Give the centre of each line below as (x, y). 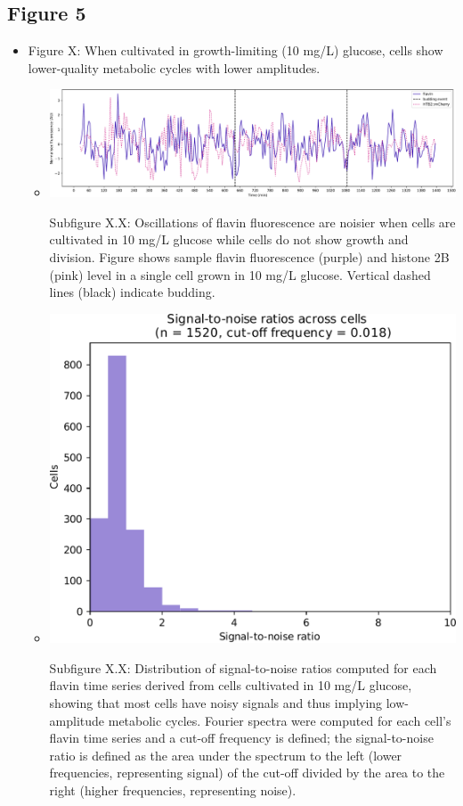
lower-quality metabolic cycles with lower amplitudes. (174, 67)
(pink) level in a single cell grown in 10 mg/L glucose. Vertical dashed (240, 274)
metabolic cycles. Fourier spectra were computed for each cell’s (280, 720)
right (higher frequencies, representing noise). (173, 790)
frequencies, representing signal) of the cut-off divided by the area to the (247, 773)
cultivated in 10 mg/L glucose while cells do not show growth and (229, 239)
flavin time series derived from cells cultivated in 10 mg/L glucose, (231, 685)
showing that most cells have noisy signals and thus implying (216, 703)
